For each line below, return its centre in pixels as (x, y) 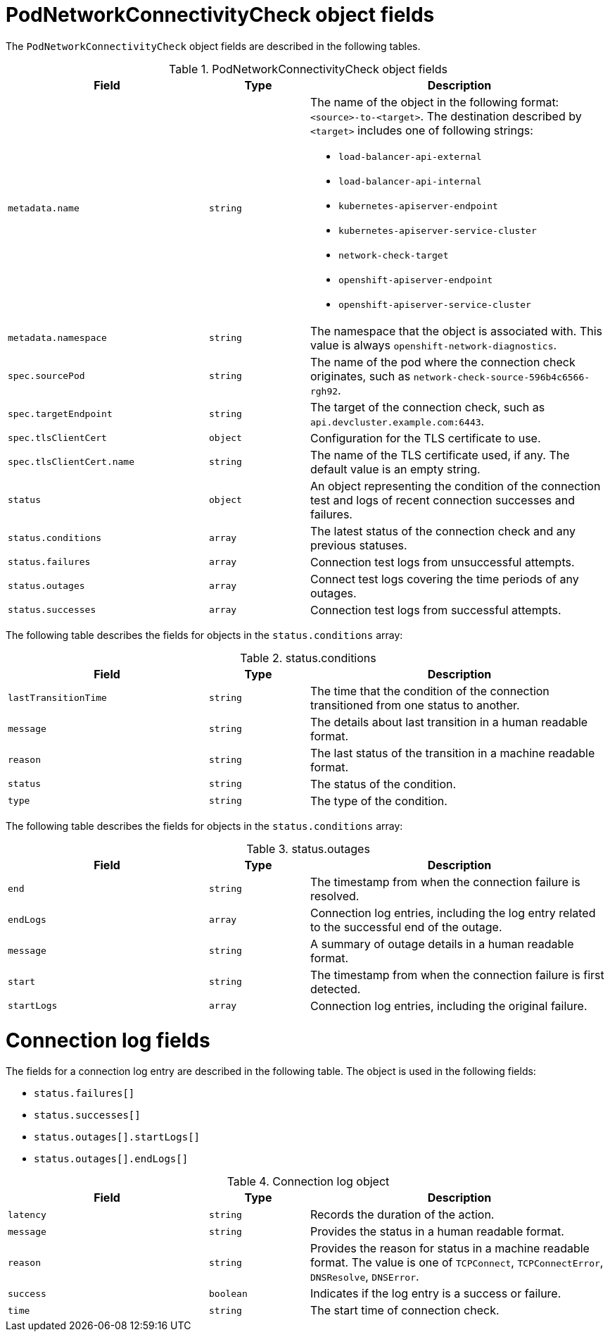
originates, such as (360, 376)
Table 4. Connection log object (308, 1182)
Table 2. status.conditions (308, 658)
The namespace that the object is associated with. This (456, 331)
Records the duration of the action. (402, 1215)
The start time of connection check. (405, 1311)
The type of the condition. (379, 801)
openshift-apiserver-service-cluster (434, 304)
